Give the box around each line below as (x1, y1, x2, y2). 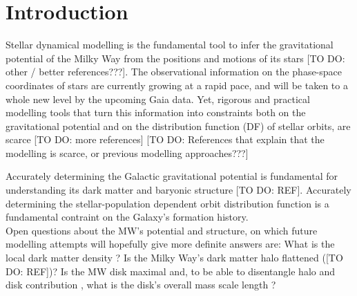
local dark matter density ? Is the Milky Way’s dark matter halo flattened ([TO (6, 250, 343, 265)
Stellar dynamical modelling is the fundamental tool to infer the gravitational (6, 37, 334, 52)
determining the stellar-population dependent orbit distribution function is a (6, 196, 329, 210)
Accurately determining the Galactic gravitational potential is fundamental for (6, 169, 338, 183)
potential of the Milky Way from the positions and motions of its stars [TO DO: (6, 50, 345, 65)
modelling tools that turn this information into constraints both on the (6, 105, 306, 120)
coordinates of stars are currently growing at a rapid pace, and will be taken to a (6, 77, 348, 92)
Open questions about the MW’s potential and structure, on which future (6, 223, 318, 237)
